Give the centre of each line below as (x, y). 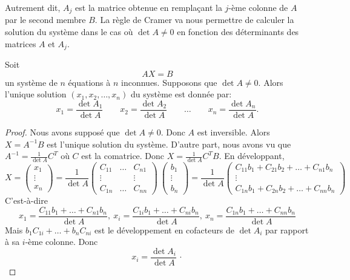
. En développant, (252, 156)
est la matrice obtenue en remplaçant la (149, 7)
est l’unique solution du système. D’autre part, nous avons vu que (169, 144)
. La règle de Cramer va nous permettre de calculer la (194, 20)
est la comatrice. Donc (123, 156)
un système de (31, 82)
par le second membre (45, 20)
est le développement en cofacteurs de (164, 230)
